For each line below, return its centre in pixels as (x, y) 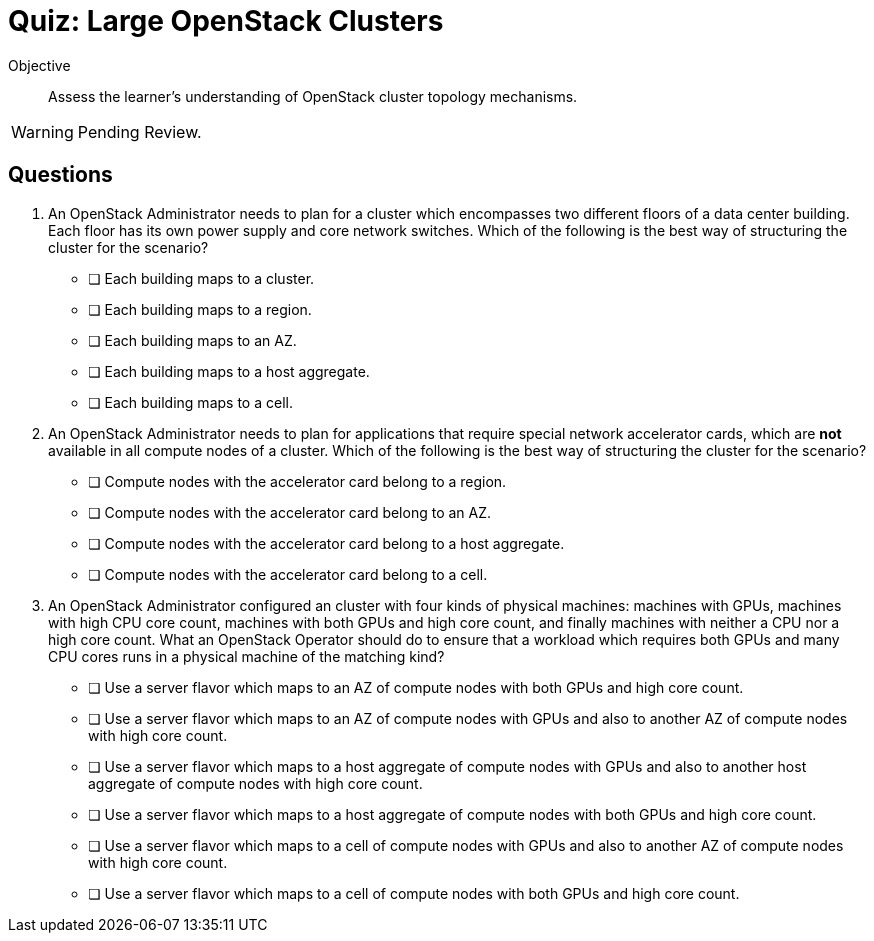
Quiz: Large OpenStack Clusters (226, 21)
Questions (60, 175)
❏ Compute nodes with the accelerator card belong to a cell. (288, 574)
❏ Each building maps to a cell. (190, 402)
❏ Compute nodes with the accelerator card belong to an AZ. (290, 512)
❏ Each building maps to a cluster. (201, 278)
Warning (42, 131)
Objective (39, 65)
